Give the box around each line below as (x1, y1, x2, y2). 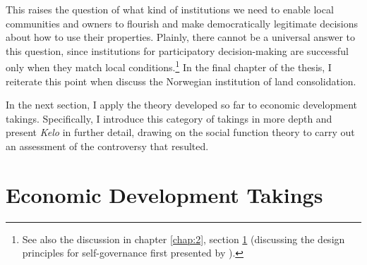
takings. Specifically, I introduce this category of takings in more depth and (6, 111, 332, 125)
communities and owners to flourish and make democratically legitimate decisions (6, 16, 359, 30)
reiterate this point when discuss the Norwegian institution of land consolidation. (6, 73, 356, 88)
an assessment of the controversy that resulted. (6, 139, 209, 153)
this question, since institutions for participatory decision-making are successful (6, 43, 349, 58)
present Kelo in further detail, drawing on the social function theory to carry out (6, 125, 355, 140)
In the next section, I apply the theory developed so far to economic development (6, 97, 357, 112)
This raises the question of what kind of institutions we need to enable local (6, 2, 334, 16)
